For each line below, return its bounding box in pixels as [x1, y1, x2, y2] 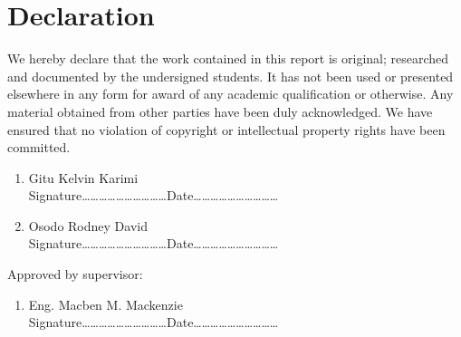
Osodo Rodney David [28, 216, 148, 235]
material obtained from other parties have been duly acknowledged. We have [7, 101, 433, 120]
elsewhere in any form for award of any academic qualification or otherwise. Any [7, 84, 454, 103]
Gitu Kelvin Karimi [28, 168, 139, 187]
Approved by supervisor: [7, 265, 143, 284]
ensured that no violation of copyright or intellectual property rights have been [7, 120, 446, 139]
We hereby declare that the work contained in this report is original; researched [7, 49, 449, 68]
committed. [7, 138, 71, 157]
